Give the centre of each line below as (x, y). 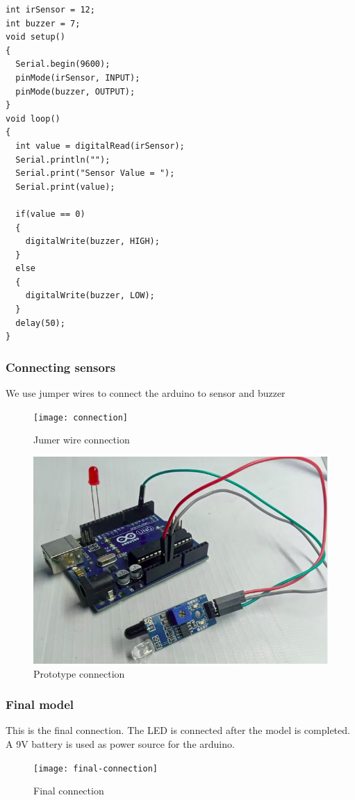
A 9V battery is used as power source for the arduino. (120, 744)
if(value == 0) (50, 214)
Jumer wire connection (82, 440)
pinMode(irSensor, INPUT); (78, 77)
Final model (40, 704)
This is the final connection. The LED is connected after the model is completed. (178, 730)
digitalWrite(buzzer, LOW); (90, 296)
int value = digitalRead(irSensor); (100, 146)
